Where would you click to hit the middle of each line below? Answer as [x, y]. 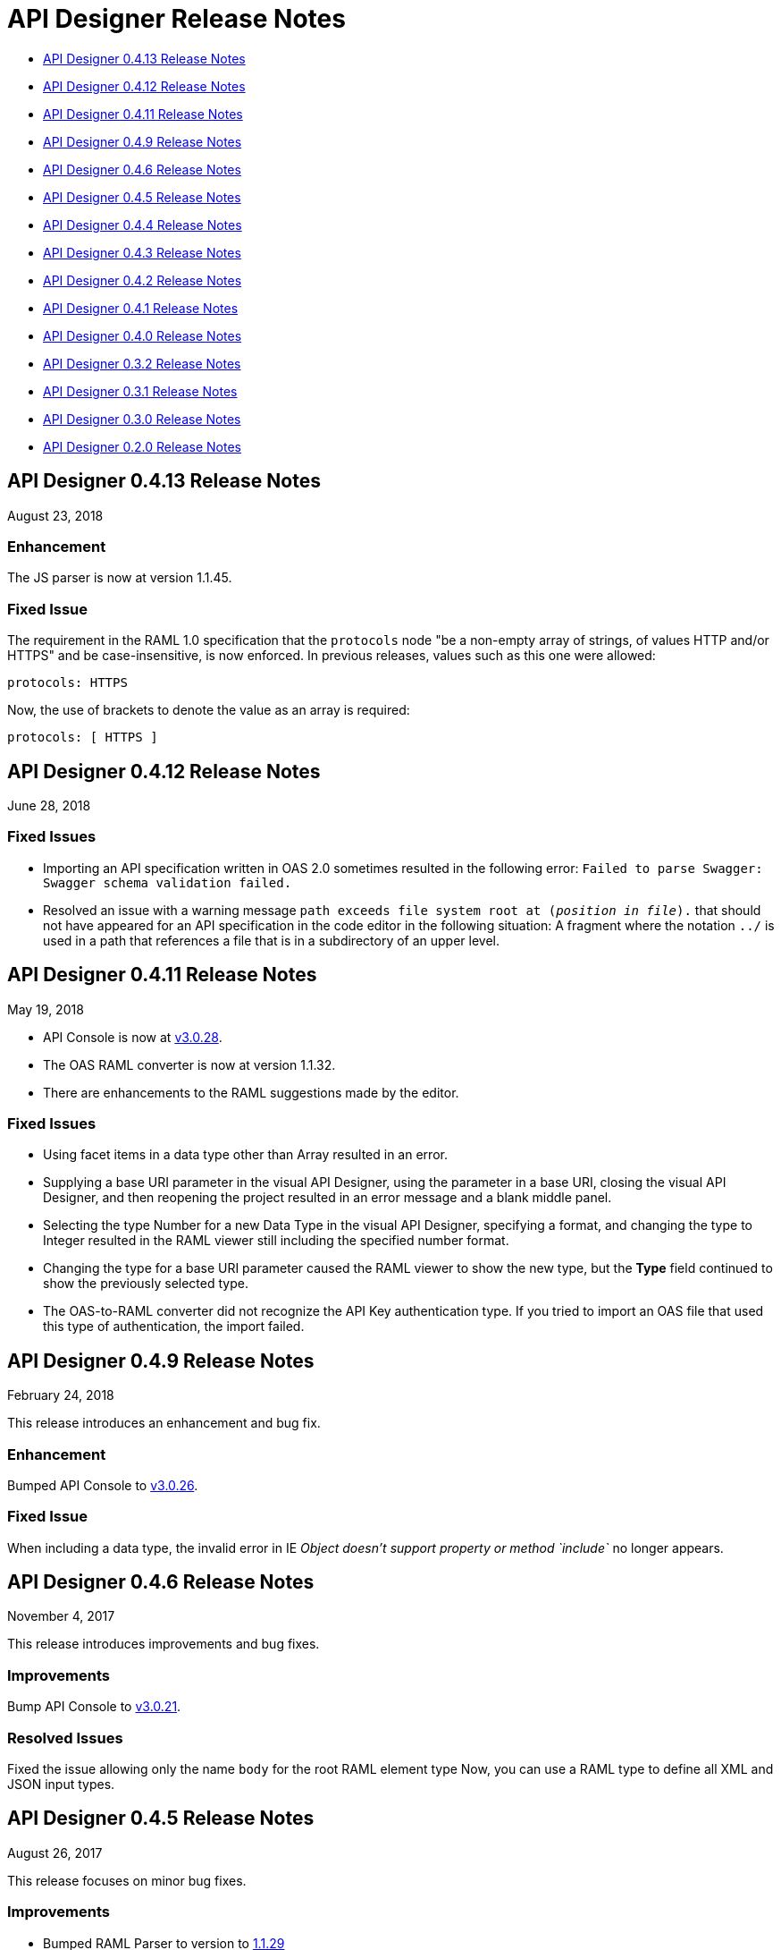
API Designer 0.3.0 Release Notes [142, 419]
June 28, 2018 [49, 805]
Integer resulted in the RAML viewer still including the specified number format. [276, 1241]
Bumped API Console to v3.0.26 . [103, 1485]
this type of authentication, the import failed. [174, 1327]
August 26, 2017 [55, 1852]
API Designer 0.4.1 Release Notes [141, 308]
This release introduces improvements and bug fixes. [164, 1644]
